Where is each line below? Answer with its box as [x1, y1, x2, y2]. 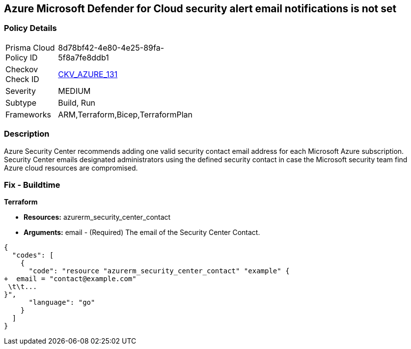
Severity [5, 86, 36, 96]
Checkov [5, 64, 38, 74]
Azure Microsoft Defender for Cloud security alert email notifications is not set [4, 2, 397, 15]
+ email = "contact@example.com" [4, 275, 137, 283]
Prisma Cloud [5, 42, 55, 53]
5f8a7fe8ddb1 [58, 52, 109, 62]
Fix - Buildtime [4, 179, 60, 190]
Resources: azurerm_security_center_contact [24, 213, 171, 222]
